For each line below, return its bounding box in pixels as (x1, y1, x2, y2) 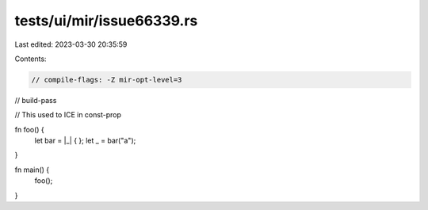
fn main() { (14, 165, 50, 174)
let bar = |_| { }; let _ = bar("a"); (34, 136, 136, 146)
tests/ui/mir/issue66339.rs (14, 12, 198, 29)
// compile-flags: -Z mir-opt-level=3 (31, 75, 182, 84)
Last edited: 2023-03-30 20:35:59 (14, 40, 128, 49)
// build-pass (14, 95, 57, 105)
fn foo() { (14, 124, 45, 134)
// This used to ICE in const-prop (14, 110, 122, 120)
